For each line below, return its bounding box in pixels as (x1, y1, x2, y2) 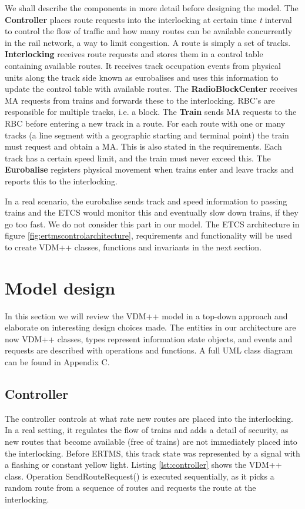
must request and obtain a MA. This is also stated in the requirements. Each (5, 140, 282, 153)
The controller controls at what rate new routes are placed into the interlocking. (5, 412, 293, 424)
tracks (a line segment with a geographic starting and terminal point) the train (5, 128, 289, 141)
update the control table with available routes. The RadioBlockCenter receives (5, 82, 297, 95)
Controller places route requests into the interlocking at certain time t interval (5, 13, 292, 25)
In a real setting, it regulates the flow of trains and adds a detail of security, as (5, 424, 289, 436)
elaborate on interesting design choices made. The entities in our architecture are (5, 321, 296, 333)
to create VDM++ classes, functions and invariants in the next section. (5, 240, 262, 253)
